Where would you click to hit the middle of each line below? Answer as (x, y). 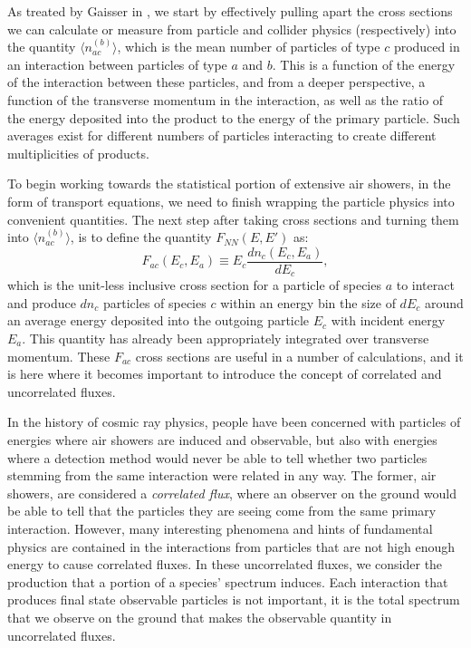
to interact (425, 285)
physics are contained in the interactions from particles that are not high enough (231, 546)
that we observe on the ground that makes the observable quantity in (200, 617)
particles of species (154, 302)
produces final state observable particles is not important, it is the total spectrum (234, 600)
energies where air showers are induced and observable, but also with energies (222, 439)
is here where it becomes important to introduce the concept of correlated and (225, 374)
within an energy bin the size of (308, 302)
